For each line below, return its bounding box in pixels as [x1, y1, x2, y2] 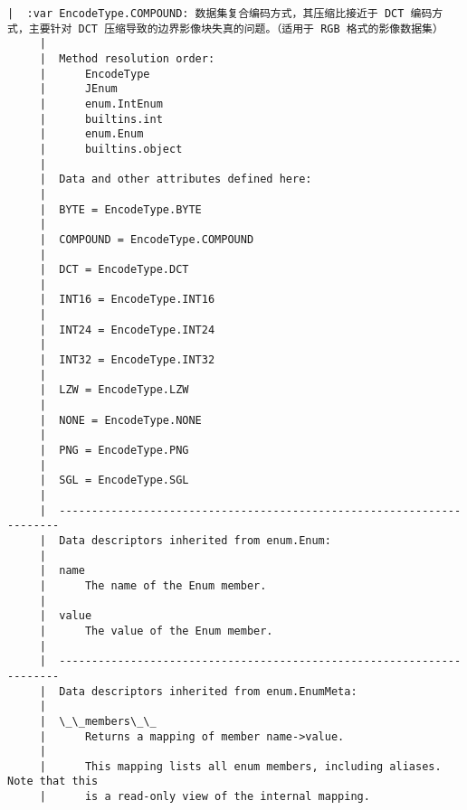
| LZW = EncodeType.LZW [39, 383, 189, 397]
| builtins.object [39, 142, 183, 155]
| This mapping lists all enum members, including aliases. [39, 759, 442, 773]
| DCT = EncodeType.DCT [39, 263, 189, 277]
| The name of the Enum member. [39, 579, 267, 592]
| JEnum [39, 82, 118, 96]
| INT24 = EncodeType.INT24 [39, 323, 215, 336]
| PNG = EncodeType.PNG [39, 444, 189, 457]
